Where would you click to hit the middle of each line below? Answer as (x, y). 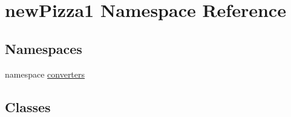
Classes (28, 106)
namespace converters (45, 74)
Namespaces (44, 48)
